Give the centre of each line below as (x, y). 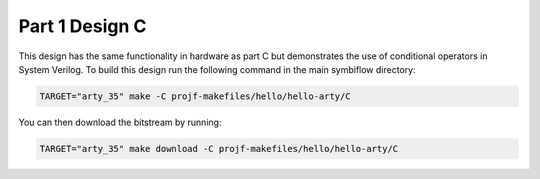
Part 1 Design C (82, 26)
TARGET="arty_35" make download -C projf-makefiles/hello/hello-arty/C (219, 148)
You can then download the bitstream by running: (120, 122)
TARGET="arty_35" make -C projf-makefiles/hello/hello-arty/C (195, 96)
